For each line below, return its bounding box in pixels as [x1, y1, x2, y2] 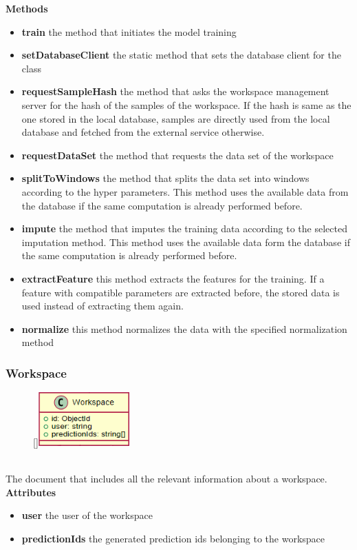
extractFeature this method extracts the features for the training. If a [21, 271, 325, 285]
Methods [6, 1, 48, 15]
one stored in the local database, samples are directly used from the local [21, 111, 330, 125]
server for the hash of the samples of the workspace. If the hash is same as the [21, 97, 351, 112]
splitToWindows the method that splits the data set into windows [21, 171, 310, 185]
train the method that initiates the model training [21, 24, 237, 39]
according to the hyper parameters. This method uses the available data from [21, 184, 349, 198]
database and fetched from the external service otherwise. [21, 125, 265, 139]
